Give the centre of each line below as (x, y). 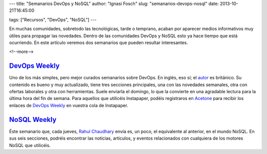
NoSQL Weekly (33, 120)
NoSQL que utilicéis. (30, 145)
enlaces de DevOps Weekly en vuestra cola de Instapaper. (69, 105)
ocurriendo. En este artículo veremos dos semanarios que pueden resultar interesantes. (99, 43)
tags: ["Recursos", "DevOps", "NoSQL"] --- (53, 19)
